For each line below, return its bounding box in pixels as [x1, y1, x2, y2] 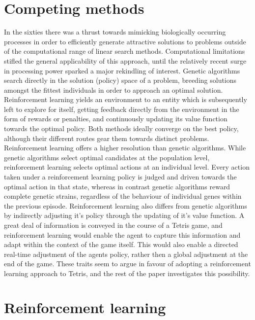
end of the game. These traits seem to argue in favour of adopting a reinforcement [4, 258, 251, 269]
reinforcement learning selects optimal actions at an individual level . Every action [4, 162, 250, 172]
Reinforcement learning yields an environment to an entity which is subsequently [4, 94, 247, 105]
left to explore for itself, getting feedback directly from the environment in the [4, 104, 239, 114]
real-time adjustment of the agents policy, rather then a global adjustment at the [4, 249, 248, 259]
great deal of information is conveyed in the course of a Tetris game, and [4, 220, 223, 230]
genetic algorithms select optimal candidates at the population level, [4, 152, 210, 162]
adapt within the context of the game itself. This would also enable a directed [4, 239, 238, 249]
